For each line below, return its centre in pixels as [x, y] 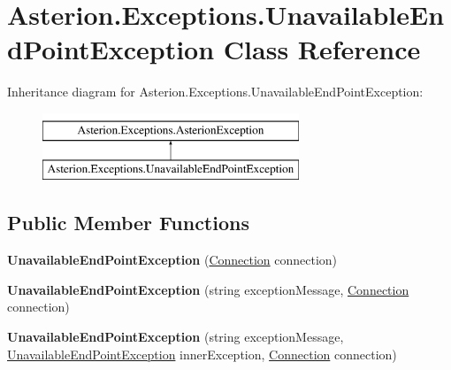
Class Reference [322, 49]
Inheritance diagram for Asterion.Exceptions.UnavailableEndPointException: [215, 92]
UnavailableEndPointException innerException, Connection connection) [202, 354]
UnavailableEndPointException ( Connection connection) [172, 260]
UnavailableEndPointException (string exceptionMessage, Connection [208, 289]
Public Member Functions [128, 223]
